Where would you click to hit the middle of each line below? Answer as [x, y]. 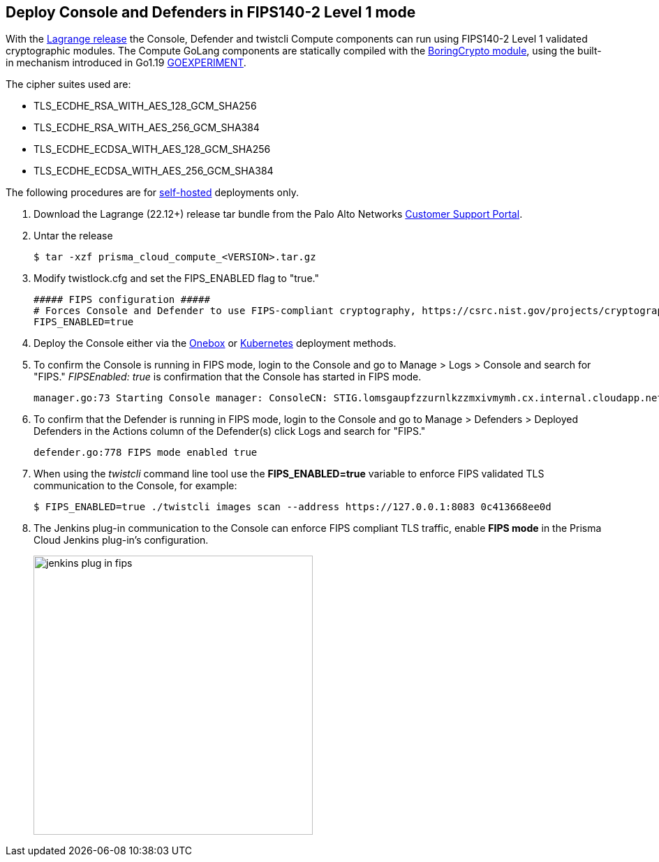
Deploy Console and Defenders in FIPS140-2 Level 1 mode [211, 12]
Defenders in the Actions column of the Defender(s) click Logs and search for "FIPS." [230, 431]
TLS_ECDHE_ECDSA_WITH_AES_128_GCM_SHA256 [152, 149]
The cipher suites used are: [68, 84]
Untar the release [73, 236]
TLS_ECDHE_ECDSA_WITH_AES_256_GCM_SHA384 [154, 171]
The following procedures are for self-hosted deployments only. [152, 193]
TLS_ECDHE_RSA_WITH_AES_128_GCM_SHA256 [145, 106]
